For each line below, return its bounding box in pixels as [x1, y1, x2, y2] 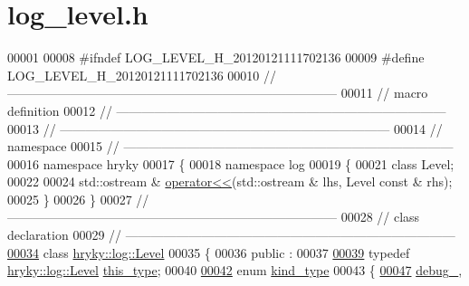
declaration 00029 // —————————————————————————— [7, 225, 455, 244]
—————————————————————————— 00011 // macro [7, 83, 428, 102]
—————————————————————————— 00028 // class [7, 207, 420, 226]
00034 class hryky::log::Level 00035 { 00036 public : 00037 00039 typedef [7, 243, 410, 262]
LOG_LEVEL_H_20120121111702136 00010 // [7, 65, 277, 84]
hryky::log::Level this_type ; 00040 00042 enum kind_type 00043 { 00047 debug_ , [7, 261, 463, 280]
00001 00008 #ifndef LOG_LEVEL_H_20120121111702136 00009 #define [7, 48, 425, 67]
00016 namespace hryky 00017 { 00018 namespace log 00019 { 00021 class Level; [7, 154, 455, 173]
